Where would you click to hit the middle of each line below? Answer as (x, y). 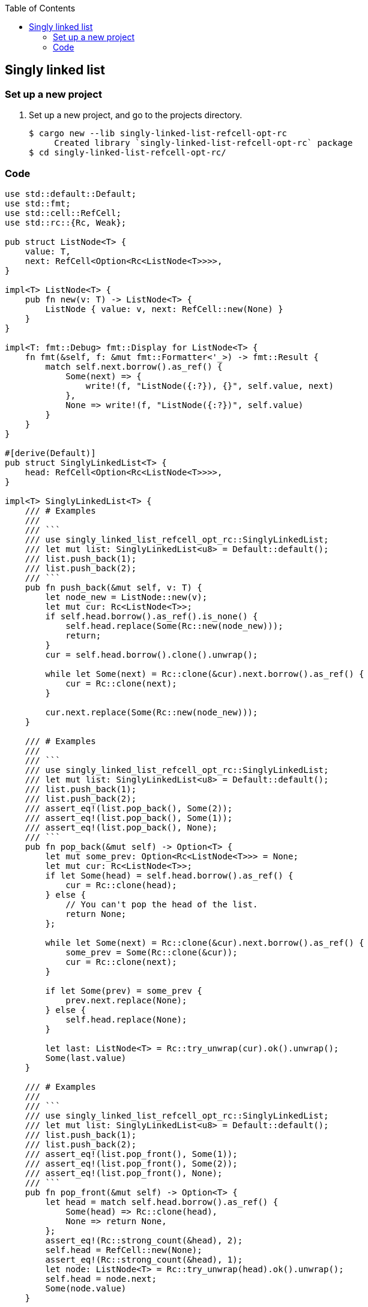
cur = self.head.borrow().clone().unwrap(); (152, 654)
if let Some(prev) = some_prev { (124, 990)
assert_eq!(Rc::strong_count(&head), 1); (144, 1259)
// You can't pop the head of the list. (162, 904)
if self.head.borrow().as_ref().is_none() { (152, 616)
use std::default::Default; (71, 194)
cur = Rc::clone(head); (121, 885)
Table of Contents (40, 8)
